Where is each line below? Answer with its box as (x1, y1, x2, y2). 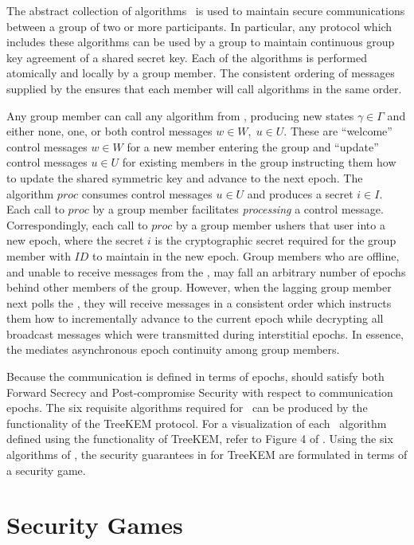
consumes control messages (81, 185, 213, 202)
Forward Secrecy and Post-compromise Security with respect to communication (6, 383, 393, 400)
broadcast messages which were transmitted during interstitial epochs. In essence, (6, 325, 404, 342)
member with (6, 247, 71, 264)
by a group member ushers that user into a (176, 216, 385, 233)
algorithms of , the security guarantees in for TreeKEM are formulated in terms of (6, 446, 408, 463)
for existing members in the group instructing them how (122, 154, 396, 171)
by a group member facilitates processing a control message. (92, 201, 384, 218)
